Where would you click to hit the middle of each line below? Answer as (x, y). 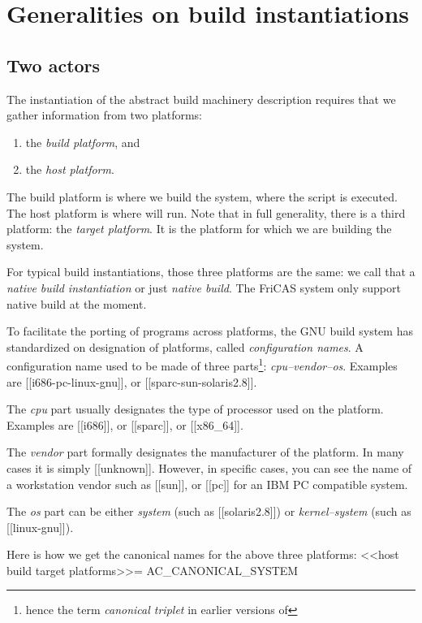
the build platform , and (83, 142)
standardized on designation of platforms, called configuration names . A (185, 346)
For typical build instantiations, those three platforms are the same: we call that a (211, 272)
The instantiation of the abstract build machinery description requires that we (201, 99)
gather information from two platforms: (104, 115)
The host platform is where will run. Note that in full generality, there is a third (206, 212)
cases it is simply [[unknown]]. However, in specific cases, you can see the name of (209, 467)
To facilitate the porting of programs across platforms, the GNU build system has (210, 331)
